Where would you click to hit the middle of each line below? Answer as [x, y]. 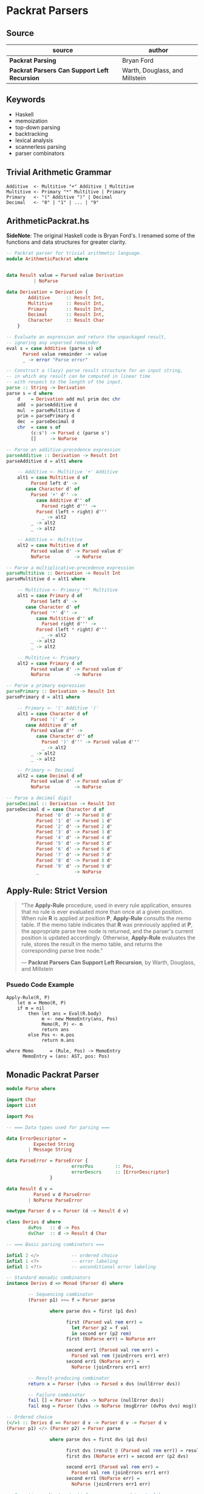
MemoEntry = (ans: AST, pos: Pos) [66, 1056]
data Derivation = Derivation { [47, 292]
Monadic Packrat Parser [53, 1074]
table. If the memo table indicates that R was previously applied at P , [107, 925]
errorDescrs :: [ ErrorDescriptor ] [121, 1172]
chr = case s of [39, 427]
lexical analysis [34, 140]
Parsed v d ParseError [62, 1194]
